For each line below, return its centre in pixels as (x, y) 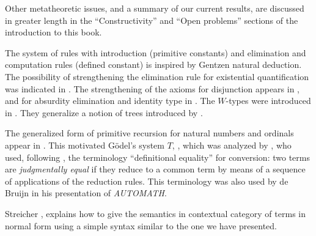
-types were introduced (268, 101)
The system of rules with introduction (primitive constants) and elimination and (156, 52)
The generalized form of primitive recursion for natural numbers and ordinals (149, 133)
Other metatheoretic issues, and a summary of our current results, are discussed (155, 8)
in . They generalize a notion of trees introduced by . (104, 112)
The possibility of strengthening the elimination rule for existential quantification (157, 76)
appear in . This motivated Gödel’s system (85, 145)
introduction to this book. (53, 32)
